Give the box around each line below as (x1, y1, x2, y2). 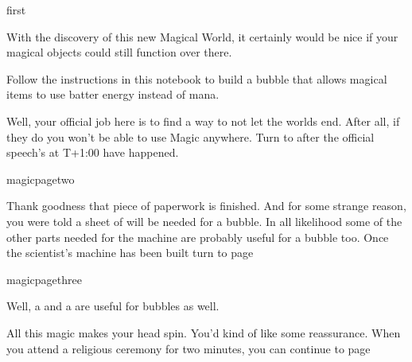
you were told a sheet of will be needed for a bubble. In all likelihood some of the (6, 212, 402, 229)
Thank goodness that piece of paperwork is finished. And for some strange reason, (6, 197, 406, 214)
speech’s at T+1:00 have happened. (6, 144, 179, 161)
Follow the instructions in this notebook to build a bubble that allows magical (6, 70, 387, 87)
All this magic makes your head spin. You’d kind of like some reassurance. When (6, 324, 401, 341)
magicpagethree (6, 271, 82, 287)
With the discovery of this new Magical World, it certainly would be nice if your (6, 28, 398, 45)
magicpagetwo (6, 170, 75, 187)
